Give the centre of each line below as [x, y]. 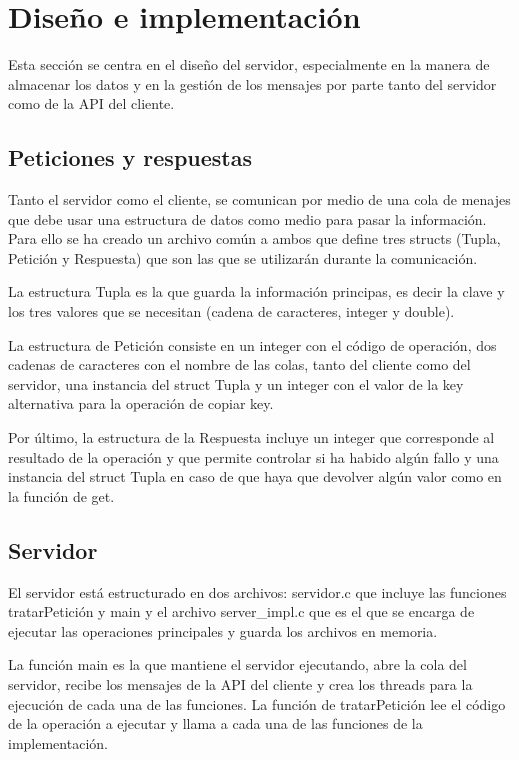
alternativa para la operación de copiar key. [141, 403]
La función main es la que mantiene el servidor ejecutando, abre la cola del [237, 664]
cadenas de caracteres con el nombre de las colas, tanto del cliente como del [239, 364]
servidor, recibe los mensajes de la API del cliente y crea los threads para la [240, 684]
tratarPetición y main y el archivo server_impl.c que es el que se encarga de [241, 611]
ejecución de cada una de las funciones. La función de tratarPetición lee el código [257, 703]
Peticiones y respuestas [130, 157]
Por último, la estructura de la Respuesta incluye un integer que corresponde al [251, 437]
